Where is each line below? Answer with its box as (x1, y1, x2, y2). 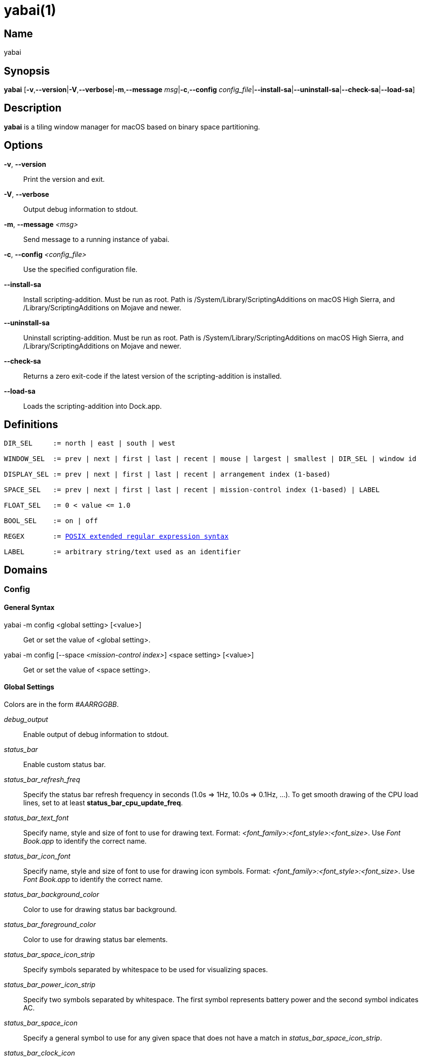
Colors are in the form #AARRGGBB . (4, 700, 119, 708)
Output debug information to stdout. (23, 205, 138, 213)
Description (4, 102, 62, 114)
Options (4, 139, 43, 152)
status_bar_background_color (4, 890, 99, 898)
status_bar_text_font (4, 813, 69, 822)
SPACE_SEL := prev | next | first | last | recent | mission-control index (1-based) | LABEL (4, 485, 380, 494)
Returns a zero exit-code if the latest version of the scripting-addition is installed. (23, 371, 282, 380)
